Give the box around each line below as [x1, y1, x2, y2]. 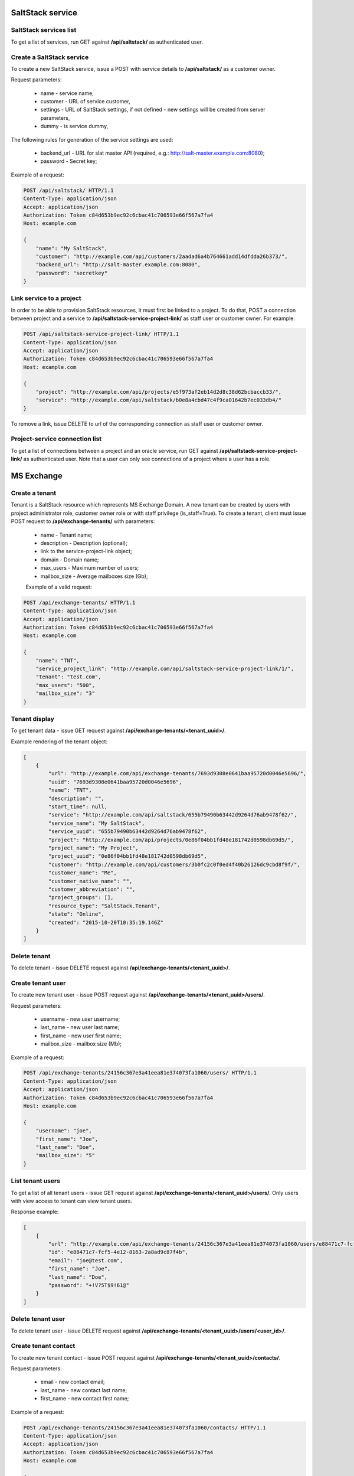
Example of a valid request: [25, 583, 92, 590]
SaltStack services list [11, 26, 77, 34]
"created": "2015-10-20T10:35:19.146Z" [48, 919, 163, 926]
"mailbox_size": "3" [35, 690, 96, 697]
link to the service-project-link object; [40, 548, 132, 555]
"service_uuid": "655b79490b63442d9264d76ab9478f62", [48, 828, 207, 835]
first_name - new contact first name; [40, 1395, 129, 1402]
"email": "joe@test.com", [48, 1257, 123, 1263]
